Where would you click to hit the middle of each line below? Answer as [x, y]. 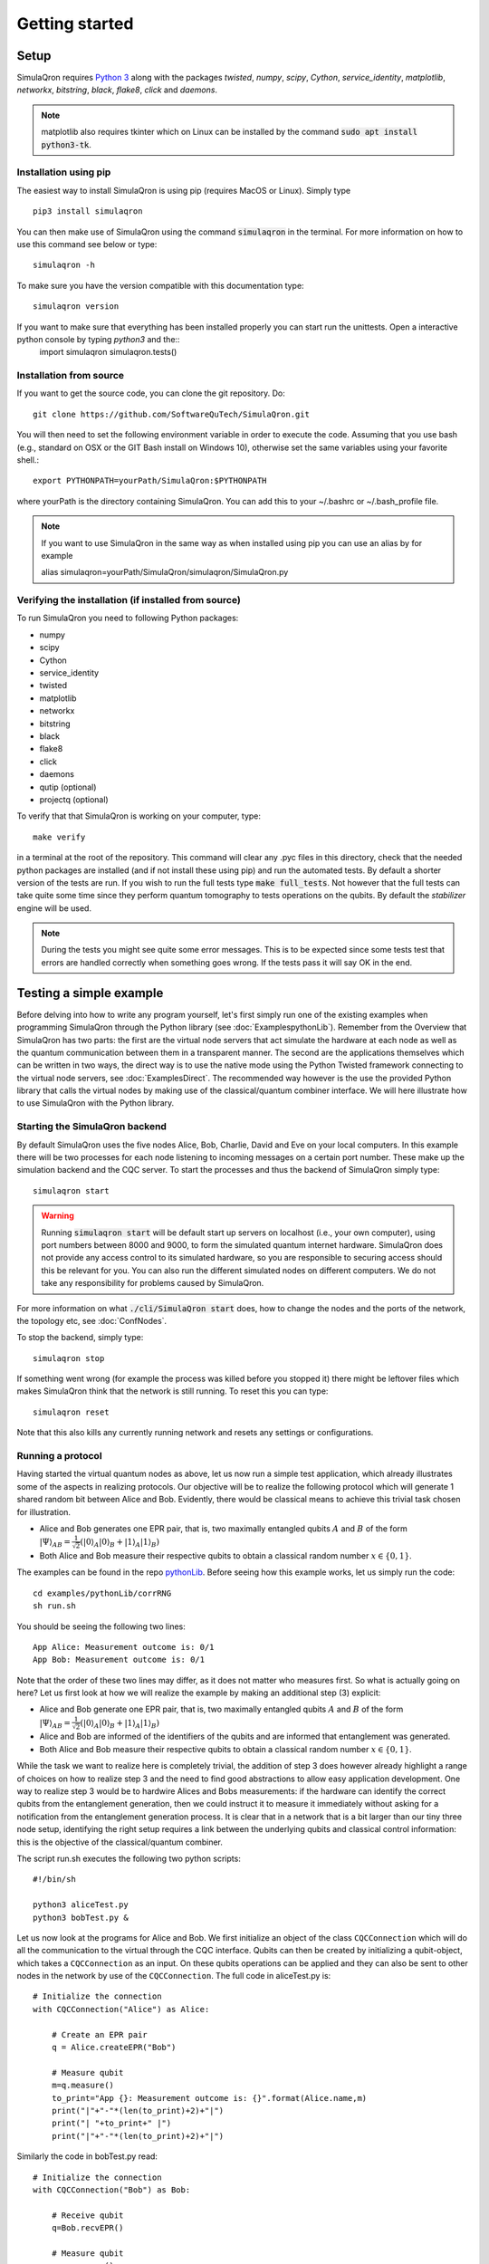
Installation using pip [64, 172]
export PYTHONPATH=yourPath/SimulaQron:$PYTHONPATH [150, 481]
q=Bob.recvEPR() [87, 2228]
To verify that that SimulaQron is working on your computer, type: [139, 816]
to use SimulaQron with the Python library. [96, 1103]
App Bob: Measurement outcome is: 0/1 [119, 1660]
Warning [58, 1216]
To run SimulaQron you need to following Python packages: [128, 618]
